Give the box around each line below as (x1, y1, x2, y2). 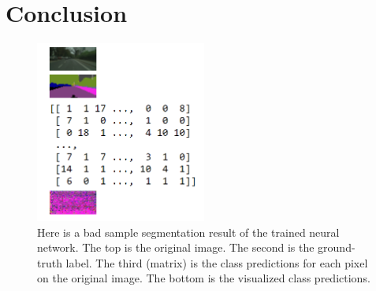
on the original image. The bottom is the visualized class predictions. (37, 270, 370, 286)
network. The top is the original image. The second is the (37, 239, 315, 256)
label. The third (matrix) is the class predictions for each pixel (65, 254, 368, 271)
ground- (318, 239, 356, 256)
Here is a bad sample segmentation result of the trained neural (37, 223, 340, 240)
